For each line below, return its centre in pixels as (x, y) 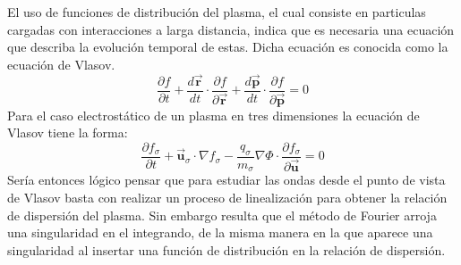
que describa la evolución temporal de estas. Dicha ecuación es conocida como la (228, 47)
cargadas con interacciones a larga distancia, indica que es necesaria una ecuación (231, 29)
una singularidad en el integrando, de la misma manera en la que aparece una (220, 232)
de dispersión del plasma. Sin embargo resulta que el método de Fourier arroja (222, 215)
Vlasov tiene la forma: (68, 132)
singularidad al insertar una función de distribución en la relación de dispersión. (226, 249)
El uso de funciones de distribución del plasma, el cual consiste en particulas (217, 12)
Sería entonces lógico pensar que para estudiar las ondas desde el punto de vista (226, 180)
